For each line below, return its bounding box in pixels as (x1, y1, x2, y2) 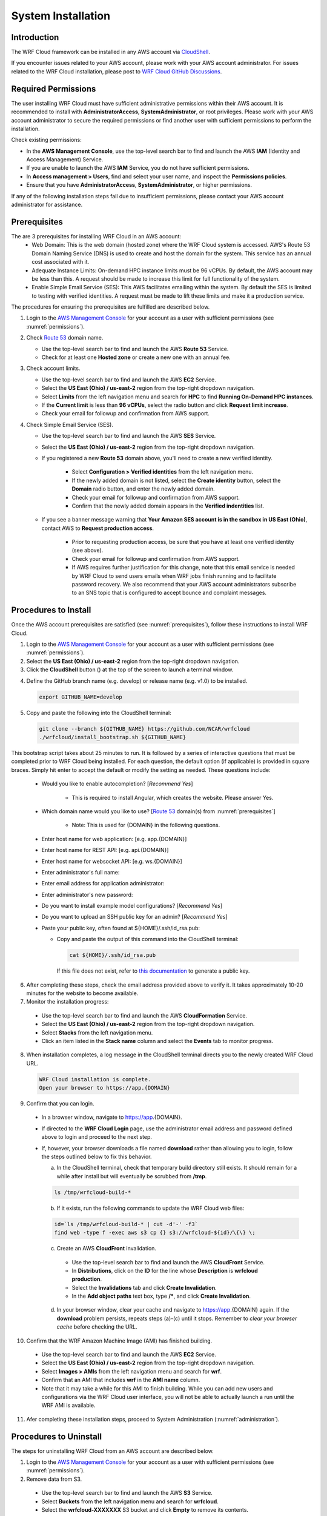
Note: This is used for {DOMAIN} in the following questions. (71, 822, 220, 829)
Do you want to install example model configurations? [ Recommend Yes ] (41, 902, 223, 910)
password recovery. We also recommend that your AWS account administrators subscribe (71, 581, 297, 588)
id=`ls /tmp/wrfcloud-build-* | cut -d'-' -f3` (54, 1221, 198, 1227)
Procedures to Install (11, 605, 91, 615)
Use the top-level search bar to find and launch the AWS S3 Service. (41, 1489, 213, 1497)
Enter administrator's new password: (41, 891, 133, 898)
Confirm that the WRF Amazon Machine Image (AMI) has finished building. (26, 1337, 213, 1344)
